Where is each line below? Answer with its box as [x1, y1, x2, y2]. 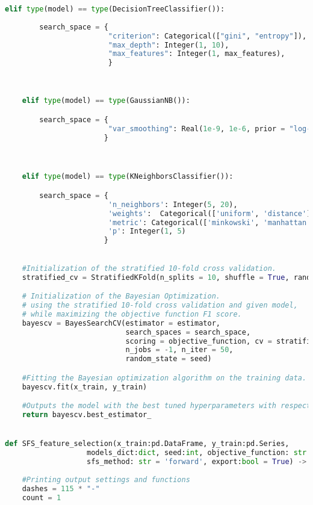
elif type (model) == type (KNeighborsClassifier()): [22, 172, 234, 181]
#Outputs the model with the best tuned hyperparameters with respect [22, 401, 311, 411]
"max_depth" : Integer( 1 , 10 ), [108, 40, 229, 49]
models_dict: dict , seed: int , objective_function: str [87, 448, 307, 457]
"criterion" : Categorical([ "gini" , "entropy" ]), [108, 31, 307, 40]
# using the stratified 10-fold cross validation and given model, [22, 301, 298, 310]
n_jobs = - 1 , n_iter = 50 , [125, 345, 234, 355]
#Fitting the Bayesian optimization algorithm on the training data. [22, 373, 307, 382]
